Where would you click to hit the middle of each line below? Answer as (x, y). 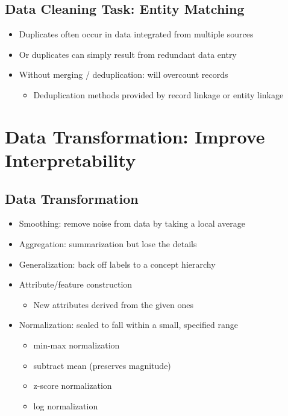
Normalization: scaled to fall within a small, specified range (128, 325)
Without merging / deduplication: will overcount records (124, 74)
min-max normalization (77, 345)
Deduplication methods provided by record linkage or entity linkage (158, 94)
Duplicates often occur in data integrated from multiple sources (136, 34)
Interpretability (70, 159)
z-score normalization (73, 386)
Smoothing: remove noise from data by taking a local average (132, 223)
